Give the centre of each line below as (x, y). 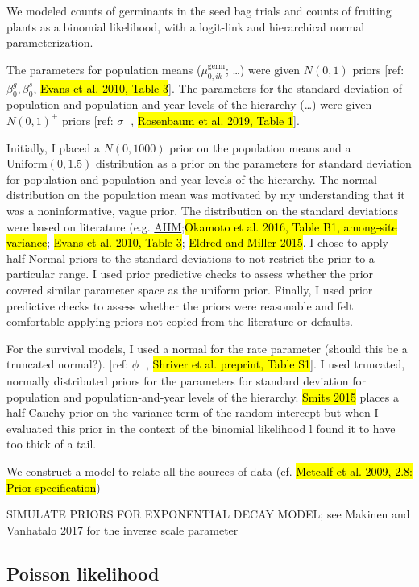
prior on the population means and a (260, 147)
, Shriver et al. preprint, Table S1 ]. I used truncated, (276, 364)
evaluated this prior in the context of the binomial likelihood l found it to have (201, 428)
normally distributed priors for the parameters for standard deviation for (187, 381)
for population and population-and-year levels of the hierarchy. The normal (192, 179)
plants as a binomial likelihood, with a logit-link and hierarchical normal (186, 26)
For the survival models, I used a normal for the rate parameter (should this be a (207, 348)
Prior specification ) (54, 487)
